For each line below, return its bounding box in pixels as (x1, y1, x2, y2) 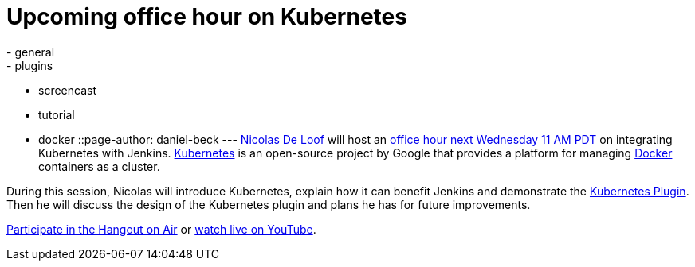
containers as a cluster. (38, 159, 160, 173)
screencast (38, 83, 96, 97)
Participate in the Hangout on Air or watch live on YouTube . (6, 222, 316, 236)
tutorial (38, 107, 75, 122)
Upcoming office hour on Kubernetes (6, 3, 407, 30)
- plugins (6, 58, 53, 72)
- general (6, 44, 55, 59)
